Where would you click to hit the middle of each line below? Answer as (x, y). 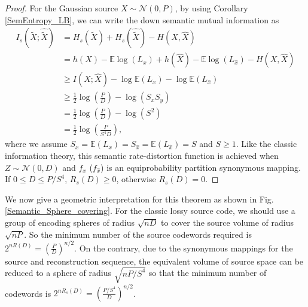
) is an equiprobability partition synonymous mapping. (201, 167)
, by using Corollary (211, 8)
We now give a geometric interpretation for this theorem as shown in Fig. (139, 199)
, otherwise (136, 179)
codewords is (28, 293)
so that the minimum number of (208, 273)
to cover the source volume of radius (228, 222)
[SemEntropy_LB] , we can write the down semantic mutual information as (142, 19)
